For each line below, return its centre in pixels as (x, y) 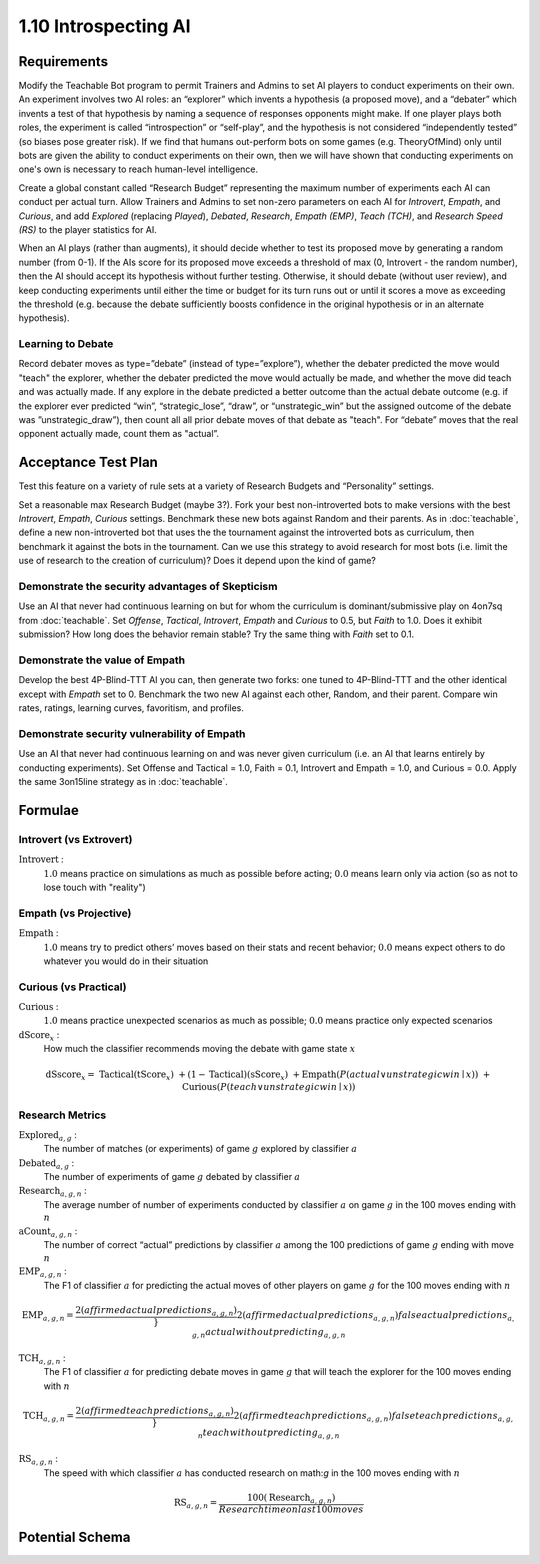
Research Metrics (62, 1115)
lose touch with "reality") (95, 887)
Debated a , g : (46, 1163)
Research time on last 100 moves (291, 1509)
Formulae (48, 810)
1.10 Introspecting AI (104, 26)
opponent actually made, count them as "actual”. (119, 434)
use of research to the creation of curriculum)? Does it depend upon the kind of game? (197, 561)
